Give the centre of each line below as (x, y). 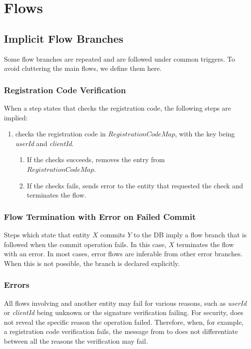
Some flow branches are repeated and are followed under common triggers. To (120, 58)
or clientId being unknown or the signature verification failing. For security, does (124, 312)
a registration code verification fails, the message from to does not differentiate (121, 331)
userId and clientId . (44, 143)
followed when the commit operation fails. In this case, (85, 244)
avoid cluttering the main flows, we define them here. (83, 68)
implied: (16, 117)
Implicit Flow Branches (64, 38)
